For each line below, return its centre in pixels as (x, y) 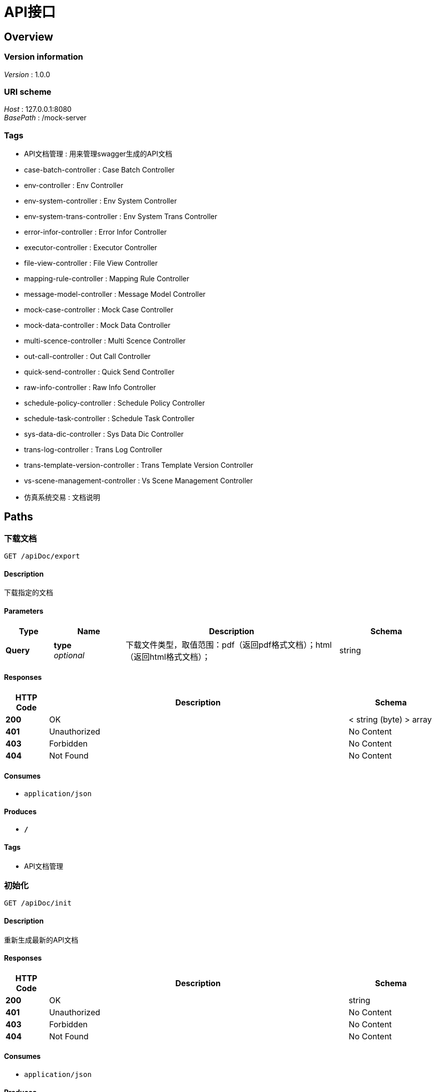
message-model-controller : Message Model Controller (115, 294)
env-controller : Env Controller (74, 186)
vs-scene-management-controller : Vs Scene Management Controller (138, 481)
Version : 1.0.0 (27, 74)
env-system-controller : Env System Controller (101, 201)
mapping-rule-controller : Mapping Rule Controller (107, 279)
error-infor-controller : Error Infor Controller (96, 232)
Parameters (24, 611)
